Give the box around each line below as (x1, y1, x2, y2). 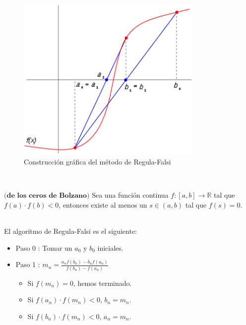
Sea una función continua (92, 190, 169, 200)
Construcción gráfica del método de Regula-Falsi (24, 156, 171, 166)
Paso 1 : (15, 259, 40, 270)
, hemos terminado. (73, 277, 132, 288)
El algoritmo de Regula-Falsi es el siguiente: (4, 225, 137, 236)
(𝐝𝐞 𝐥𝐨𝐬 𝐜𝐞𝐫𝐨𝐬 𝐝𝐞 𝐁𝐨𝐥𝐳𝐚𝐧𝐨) (4, 192, 90, 200)
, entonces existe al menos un (59, 199, 147, 210)
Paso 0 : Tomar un (15, 242, 72, 253)
